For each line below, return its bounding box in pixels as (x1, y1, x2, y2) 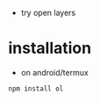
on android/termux (20, 67, 89, 77)
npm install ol (8, 84, 64, 93)
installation (8, 39, 92, 58)
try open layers (20, 8, 76, 18)
